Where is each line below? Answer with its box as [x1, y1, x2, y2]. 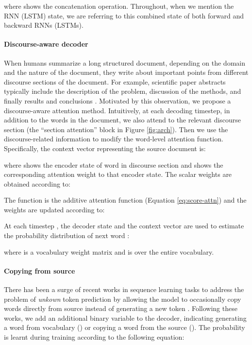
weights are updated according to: [4, 204, 105, 214]
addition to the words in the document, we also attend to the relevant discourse [4, 115, 241, 125]
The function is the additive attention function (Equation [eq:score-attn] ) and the [4, 195, 247, 205]
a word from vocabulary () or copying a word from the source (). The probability [4, 322, 245, 332]
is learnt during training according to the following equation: [4, 332, 185, 342]
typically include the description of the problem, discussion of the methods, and [4, 86, 241, 96]
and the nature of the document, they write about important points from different [4, 67, 249, 77]
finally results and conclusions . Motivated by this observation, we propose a [4, 95, 231, 105]
